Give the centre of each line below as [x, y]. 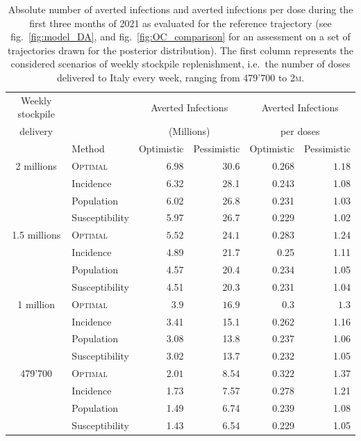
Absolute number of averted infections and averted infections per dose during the [180, 9]
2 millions [36, 165]
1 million [36, 304]
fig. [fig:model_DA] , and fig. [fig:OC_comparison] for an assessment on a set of [180, 37]
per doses [300, 131]
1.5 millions [36, 235]
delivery [36, 131]
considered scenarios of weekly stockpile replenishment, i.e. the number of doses [180, 64]
